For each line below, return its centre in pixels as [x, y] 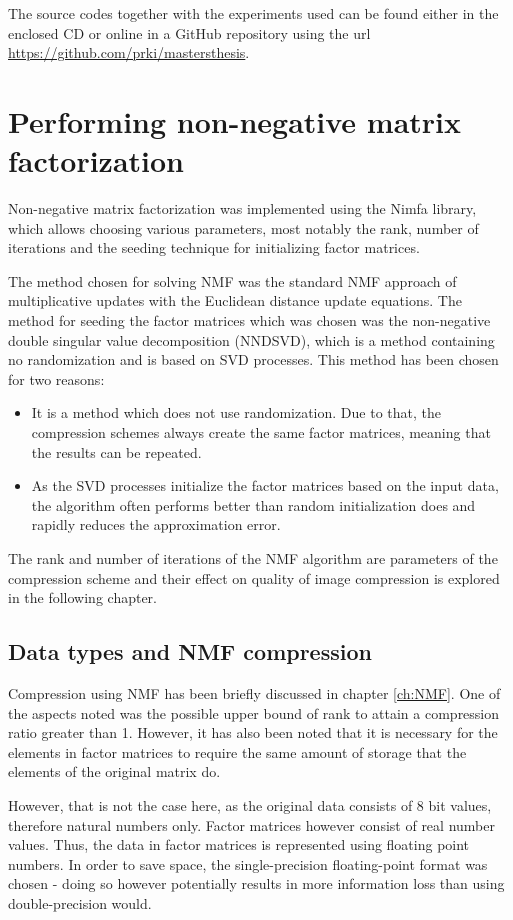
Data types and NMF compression [190, 651]
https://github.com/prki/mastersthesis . [129, 52]
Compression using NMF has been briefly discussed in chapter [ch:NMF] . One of [254, 692]
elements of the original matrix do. [114, 771]
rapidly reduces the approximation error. [156, 524]
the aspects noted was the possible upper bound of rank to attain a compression [254, 712]
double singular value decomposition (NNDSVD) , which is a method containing [251, 339]
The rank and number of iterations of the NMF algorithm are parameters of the [253, 558]
